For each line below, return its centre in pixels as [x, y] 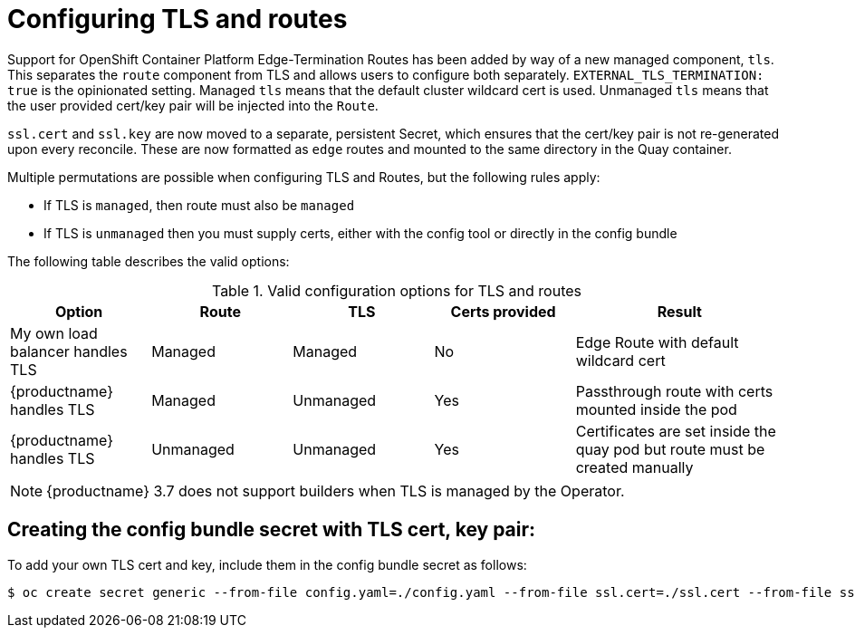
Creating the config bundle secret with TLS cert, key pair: [272, 530]
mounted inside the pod [656, 409]
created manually [634, 467]
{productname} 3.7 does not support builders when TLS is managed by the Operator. [336, 491]
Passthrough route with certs [674, 391]
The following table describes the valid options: [149, 261]
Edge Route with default [657, 342]
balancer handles [69, 351]
